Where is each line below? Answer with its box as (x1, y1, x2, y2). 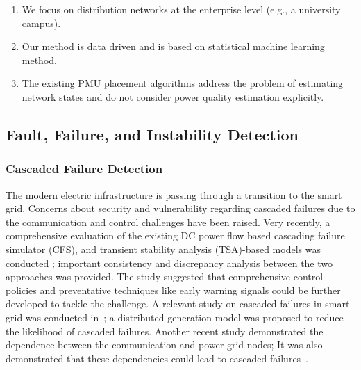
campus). (22, 15, 61, 30)
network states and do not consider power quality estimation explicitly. (22, 89, 324, 104)
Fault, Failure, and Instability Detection (6, 123, 299, 145)
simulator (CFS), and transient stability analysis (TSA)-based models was (6, 241, 321, 256)
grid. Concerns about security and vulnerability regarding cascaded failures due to (6, 201, 355, 216)
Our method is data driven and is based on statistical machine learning (22, 39, 325, 54)
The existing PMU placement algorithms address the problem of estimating (22, 76, 344, 90)
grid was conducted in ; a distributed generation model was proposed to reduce (6, 309, 344, 324)
